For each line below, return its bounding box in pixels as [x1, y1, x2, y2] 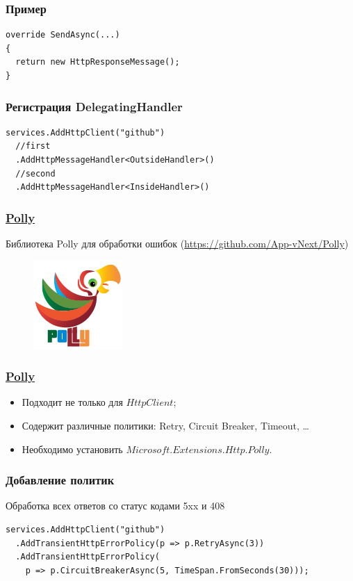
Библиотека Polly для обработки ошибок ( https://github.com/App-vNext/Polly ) [6, 236, 349, 250]
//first [15, 141, 51, 152]
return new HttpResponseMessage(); [15, 57, 180, 67]
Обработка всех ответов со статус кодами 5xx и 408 [6, 498, 225, 513]
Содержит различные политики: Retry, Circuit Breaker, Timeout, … [22, 418, 309, 432]
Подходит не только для [22, 395, 123, 409]
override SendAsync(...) [6, 30, 120, 40]
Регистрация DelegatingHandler [6, 97, 183, 115]
